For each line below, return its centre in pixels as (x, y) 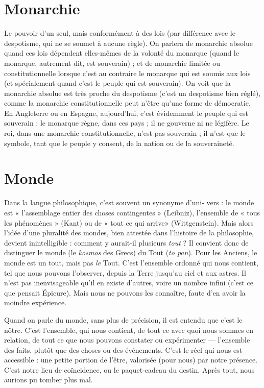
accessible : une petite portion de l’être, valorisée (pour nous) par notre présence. (131, 360)
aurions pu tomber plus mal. (49, 380)
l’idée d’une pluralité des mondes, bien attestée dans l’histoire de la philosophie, (129, 233)
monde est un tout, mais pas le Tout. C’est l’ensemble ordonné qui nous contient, (131, 262)
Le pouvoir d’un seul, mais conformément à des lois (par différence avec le (120, 33)
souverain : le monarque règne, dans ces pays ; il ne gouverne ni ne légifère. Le (127, 123)
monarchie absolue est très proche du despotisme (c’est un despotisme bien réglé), (132, 93)
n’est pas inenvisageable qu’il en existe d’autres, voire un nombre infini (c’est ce (129, 283)
